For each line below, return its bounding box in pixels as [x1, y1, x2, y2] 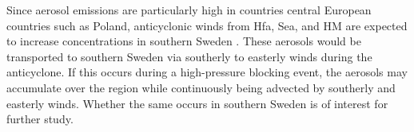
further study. [6, 111, 74, 127]
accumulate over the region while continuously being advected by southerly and [6, 79, 396, 95]
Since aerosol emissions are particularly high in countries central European [6, 2, 372, 17]
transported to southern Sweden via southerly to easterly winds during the [6, 48, 372, 64]
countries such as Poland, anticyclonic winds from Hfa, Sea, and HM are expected [6, 17, 408, 33]
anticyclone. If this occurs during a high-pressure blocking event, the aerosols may [6, 64, 408, 80]
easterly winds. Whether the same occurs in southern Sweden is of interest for [6, 95, 388, 111]
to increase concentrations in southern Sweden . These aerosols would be [6, 33, 361, 49]
